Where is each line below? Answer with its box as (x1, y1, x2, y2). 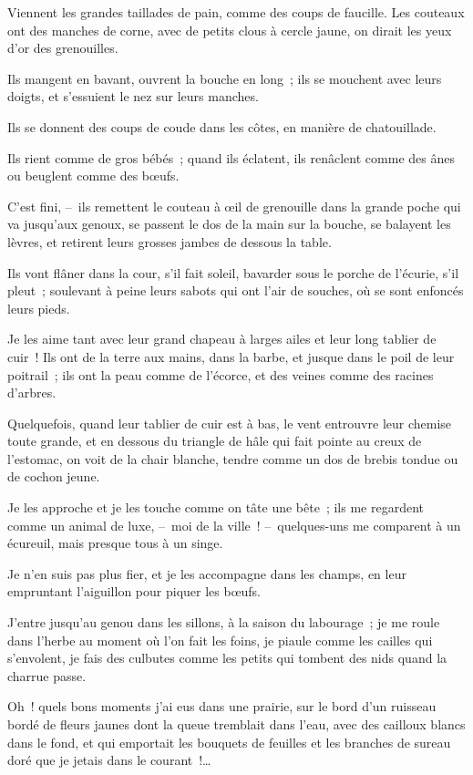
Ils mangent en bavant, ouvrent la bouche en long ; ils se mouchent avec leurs (7, 68, 442, 88)
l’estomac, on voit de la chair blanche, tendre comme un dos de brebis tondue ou (7, 449, 458, 468)
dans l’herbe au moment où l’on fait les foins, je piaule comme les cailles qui (7, 630, 433, 649)
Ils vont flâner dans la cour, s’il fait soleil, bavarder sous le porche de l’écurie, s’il (7, 263, 459, 282)
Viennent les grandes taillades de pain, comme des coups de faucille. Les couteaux (7, 3, 465, 21)
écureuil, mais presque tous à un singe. (7, 533, 223, 553)
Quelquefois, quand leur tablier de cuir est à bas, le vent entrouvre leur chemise (7, 413, 452, 432)
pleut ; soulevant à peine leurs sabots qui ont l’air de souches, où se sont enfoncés (7, 281, 464, 300)
